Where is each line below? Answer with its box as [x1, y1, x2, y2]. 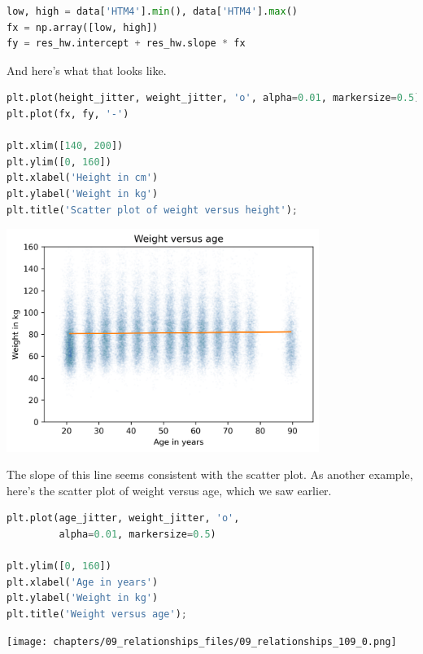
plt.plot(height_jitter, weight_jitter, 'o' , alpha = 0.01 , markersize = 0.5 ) [7, 92, 421, 104]
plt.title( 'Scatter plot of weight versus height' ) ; [7, 204, 298, 216]
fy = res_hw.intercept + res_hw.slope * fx [7, 37, 246, 50]
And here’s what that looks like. [7, 61, 167, 78]
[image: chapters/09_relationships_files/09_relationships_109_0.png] [7, 636, 397, 648]
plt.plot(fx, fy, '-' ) [7, 108, 129, 120]
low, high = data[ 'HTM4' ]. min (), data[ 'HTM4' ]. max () [7, 6, 299, 17]
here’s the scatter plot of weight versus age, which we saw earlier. [7, 481, 332, 498]
